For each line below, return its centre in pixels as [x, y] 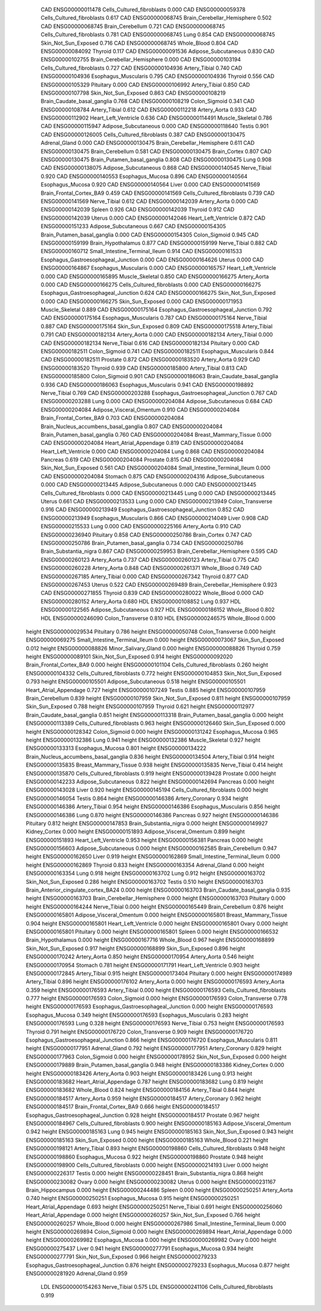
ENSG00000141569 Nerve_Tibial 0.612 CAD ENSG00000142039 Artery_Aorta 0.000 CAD [150, 201]
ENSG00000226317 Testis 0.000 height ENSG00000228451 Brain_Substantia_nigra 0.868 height [145, 1173]
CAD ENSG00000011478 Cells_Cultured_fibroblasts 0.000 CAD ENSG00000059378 [143, 10]
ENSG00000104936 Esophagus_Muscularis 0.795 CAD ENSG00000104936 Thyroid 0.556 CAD [158, 76]
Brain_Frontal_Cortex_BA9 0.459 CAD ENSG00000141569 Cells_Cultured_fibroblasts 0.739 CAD [158, 193]
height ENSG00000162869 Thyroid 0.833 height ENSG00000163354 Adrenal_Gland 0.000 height [145, 865]
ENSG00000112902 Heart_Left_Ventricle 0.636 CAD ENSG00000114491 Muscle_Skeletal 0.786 [157, 118]
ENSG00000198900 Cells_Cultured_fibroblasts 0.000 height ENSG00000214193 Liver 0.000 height [147, 1165]
